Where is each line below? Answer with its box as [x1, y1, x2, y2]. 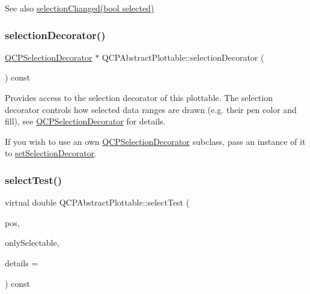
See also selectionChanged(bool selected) [5, 2, 154, 14]
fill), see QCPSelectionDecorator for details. [5, 115, 166, 127]
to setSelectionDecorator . [5, 147, 97, 159]
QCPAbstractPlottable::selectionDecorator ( [102, 51, 264, 63]
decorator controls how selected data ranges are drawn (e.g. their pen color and [5, 103, 297, 115]
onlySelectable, [5, 236, 59, 249]
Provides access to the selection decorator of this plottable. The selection [5, 91, 273, 103]
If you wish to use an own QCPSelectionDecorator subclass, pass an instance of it [5, 135, 306, 147]
